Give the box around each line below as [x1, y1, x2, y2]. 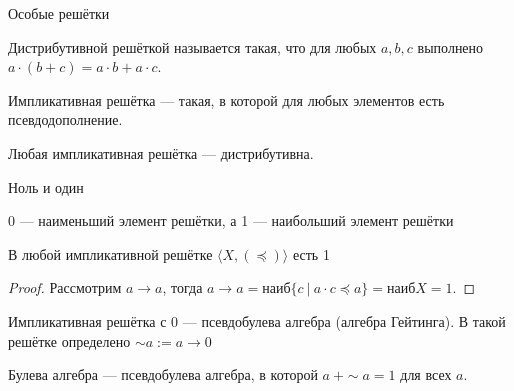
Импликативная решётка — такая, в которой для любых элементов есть [8, 89, 445, 110]
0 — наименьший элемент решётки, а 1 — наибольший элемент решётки [8, 210, 454, 231]
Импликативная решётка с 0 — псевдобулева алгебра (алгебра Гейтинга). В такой [8, 310, 506, 331]
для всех [400, 364, 452, 385]
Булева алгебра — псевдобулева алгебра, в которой [8, 364, 318, 385]
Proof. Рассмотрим [8, 277, 122, 298]
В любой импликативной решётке [8, 243, 213, 264]
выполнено [417, 36, 484, 57]
